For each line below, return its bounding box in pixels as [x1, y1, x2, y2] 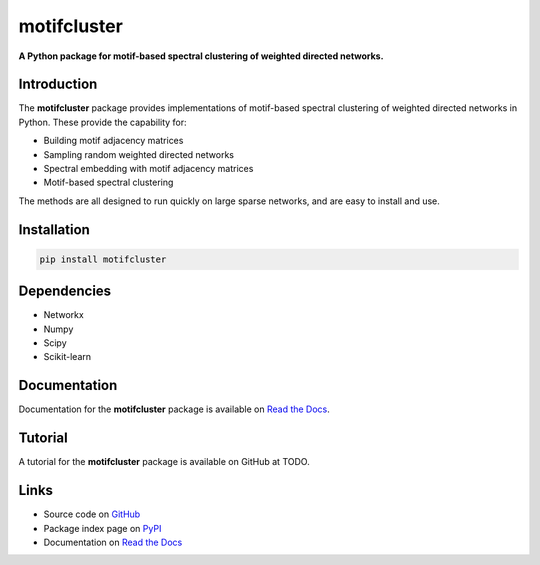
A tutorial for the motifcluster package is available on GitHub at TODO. [18, 456, 310, 468]
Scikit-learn [43, 351, 92, 363]
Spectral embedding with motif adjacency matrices [43, 163, 254, 175]
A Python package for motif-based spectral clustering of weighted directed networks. [18, 50, 384, 62]
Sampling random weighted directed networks [43, 148, 235, 160]
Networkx [43, 309, 84, 321]
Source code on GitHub [43, 508, 141, 520]
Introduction [18, 76, 98, 93]
